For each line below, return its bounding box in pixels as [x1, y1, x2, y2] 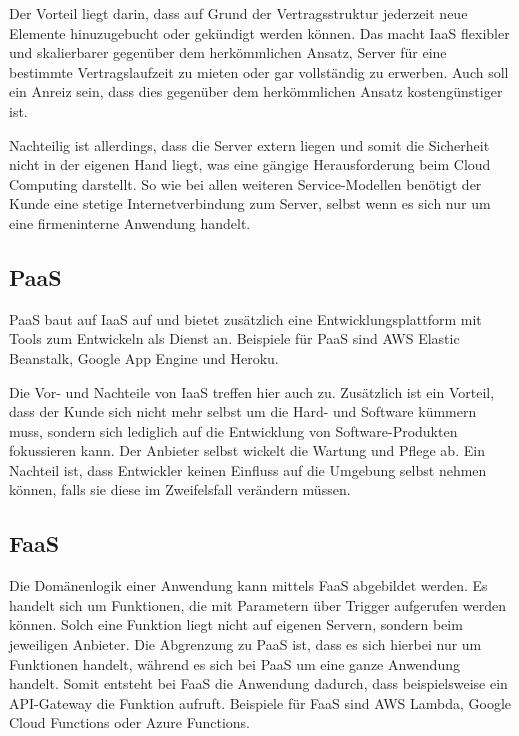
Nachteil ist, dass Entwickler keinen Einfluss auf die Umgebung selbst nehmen [9, 459, 487, 480]
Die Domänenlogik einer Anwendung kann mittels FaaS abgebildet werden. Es [9, 575, 488, 596]
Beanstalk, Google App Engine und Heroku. [9, 347, 279, 368]
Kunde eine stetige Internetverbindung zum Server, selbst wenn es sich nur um [9, 193, 491, 214]
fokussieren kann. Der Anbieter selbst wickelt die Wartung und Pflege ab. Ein [9, 440, 485, 461]
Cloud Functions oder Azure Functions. [9, 712, 250, 733]
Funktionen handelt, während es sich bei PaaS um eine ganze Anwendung [9, 653, 460, 674]
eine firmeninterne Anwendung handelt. [9, 212, 251, 233]
